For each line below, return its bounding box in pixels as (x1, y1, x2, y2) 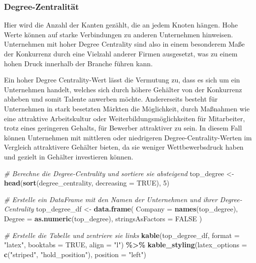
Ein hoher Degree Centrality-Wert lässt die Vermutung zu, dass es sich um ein (4, 75, 240, 85)
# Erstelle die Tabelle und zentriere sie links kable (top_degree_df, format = (4, 230, 240, 240)
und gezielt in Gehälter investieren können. (4, 151, 133, 161)
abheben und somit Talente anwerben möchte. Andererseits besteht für (4, 94, 218, 104)
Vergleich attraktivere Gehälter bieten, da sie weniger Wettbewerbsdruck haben (4, 142, 244, 152)
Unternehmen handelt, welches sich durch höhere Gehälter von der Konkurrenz (4, 84, 242, 94)
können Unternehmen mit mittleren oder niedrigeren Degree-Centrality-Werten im (4, 132, 252, 142)
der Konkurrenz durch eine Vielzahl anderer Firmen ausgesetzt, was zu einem (4, 49, 238, 58)
